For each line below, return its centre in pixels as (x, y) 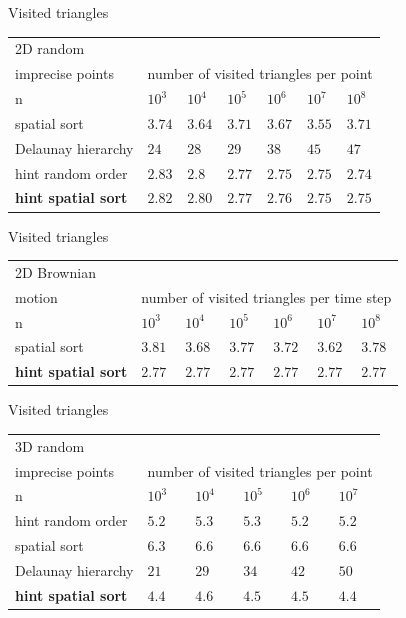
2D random (50, 48)
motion (36, 296)
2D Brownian (55, 271)
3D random (50, 445)
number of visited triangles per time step (266, 296)
